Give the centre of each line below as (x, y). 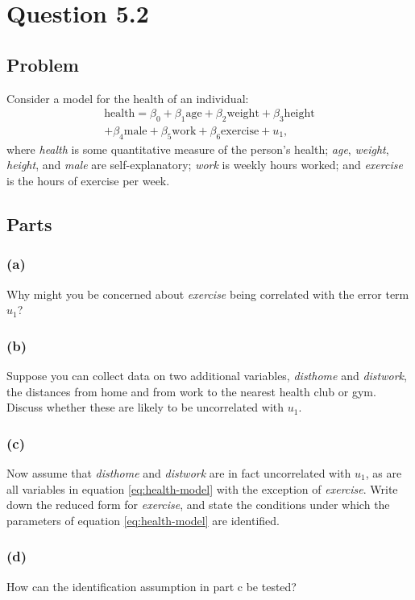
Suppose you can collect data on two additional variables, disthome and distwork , (207, 376)
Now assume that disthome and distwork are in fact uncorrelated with (179, 473)
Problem (43, 64)
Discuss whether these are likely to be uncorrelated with (145, 407)
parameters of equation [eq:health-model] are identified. (143, 520)
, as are (384, 473)
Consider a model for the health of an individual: (128, 98)
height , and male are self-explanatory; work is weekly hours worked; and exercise (205, 165)
